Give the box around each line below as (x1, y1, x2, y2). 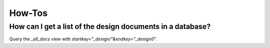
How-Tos (9, 7, 47, 18)
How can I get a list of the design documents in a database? (9, 22, 211, 31)
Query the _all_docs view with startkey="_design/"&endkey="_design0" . (9, 36, 157, 42)
